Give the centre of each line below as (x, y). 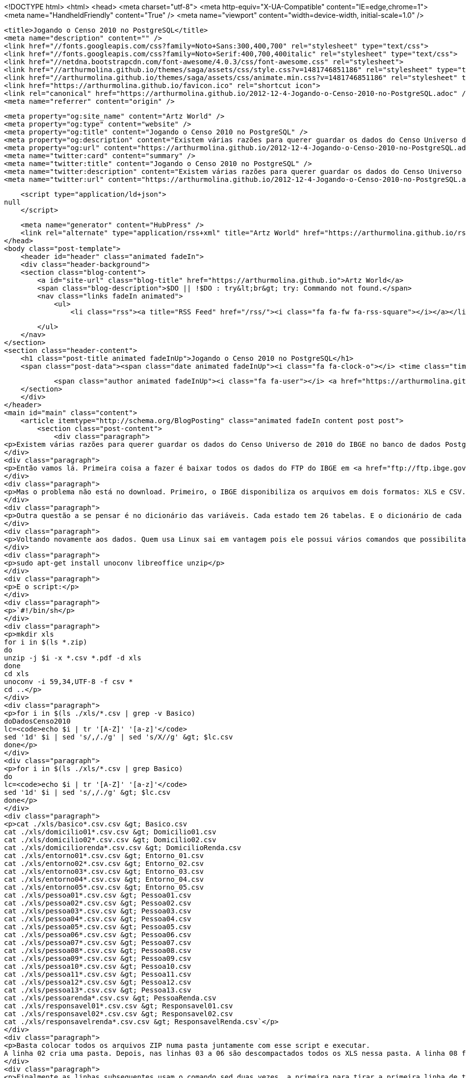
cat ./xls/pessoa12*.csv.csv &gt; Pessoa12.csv (98, 982)
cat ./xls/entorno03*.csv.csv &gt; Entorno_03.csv (104, 871)
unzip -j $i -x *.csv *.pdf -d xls (73, 658)
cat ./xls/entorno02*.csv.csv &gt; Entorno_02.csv (104, 863)
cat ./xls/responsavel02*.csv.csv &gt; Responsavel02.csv (118, 1014)
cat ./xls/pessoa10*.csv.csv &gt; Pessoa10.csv (98, 966)
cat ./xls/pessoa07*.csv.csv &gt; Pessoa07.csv (98, 943)
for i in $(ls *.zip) (46, 642)
